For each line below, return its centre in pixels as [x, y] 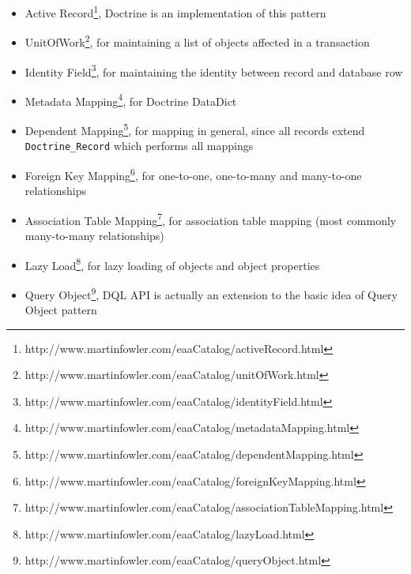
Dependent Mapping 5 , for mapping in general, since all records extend [195, 129]
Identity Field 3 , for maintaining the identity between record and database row [214, 70]
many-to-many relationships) [94, 235]
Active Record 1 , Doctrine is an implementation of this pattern [175, 11]
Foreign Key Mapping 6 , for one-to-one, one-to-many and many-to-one [193, 174]
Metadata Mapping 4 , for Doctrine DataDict [131, 99]
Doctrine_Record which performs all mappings [139, 146]
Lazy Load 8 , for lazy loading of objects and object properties [172, 264]
